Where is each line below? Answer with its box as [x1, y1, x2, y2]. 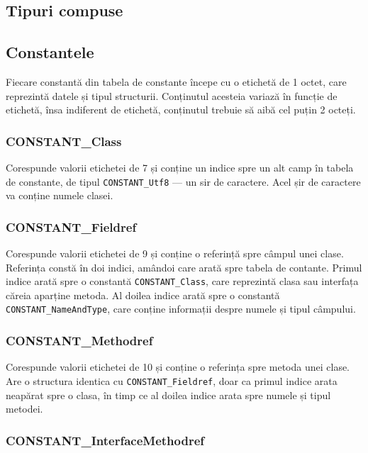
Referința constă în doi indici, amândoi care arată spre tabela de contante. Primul [6, 259, 362, 274]
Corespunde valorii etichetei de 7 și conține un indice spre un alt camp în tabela [6, 160, 354, 174]
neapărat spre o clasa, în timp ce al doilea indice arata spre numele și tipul [6, 387, 331, 402]
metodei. [6, 401, 43, 416]
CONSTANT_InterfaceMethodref [6, 431, 205, 449]
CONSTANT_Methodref [6, 332, 153, 349]
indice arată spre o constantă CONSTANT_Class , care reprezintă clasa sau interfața [6, 274, 359, 289]
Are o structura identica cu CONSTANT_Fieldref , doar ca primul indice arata [6, 373, 338, 388]
